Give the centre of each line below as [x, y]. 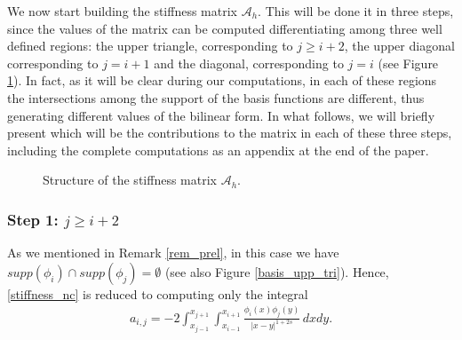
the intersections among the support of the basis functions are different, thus [216, 97]
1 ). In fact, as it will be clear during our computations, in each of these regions [222, 80]
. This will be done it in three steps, [356, 11]
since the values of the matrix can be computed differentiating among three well [225, 28]
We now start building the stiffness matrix [122, 11]
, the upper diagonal [399, 46]
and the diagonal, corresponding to [249, 63]
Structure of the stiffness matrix [130, 180]
